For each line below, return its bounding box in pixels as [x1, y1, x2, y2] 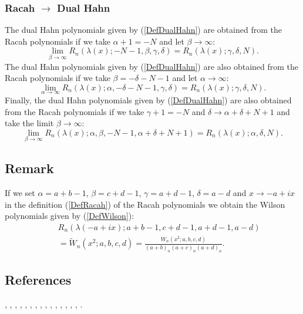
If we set [5, 187, 35, 199]
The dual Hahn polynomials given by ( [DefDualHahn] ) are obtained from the [5, 23, 282, 36]
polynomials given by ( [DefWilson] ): [5, 210, 134, 222]
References [5, 271, 72, 289]
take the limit [5, 117, 54, 129]
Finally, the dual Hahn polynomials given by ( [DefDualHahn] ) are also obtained [5, 94, 292, 106]
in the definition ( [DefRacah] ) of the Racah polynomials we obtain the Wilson [5, 198, 285, 210]
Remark [5, 159, 54, 177]
